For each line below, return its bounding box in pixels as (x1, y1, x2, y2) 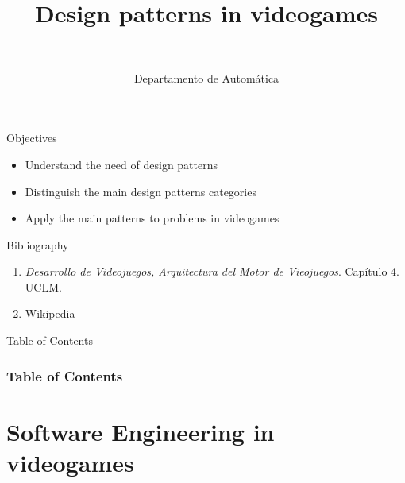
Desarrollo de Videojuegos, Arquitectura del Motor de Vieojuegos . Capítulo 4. (25, 263, 399, 280)
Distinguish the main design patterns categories (25, 183, 256, 199)
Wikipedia (25, 305, 75, 322)
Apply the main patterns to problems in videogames (25, 210, 280, 226)
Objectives (6, 129, 57, 146)
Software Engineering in (6, 415, 275, 447)
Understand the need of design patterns (25, 156, 218, 172)
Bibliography (6, 236, 69, 253)
